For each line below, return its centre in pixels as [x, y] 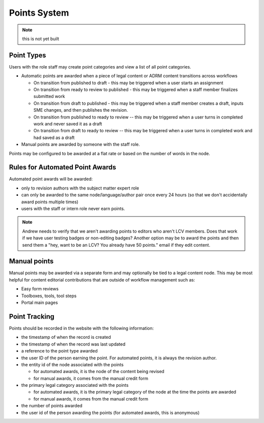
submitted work [49, 96]
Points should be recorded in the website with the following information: [81, 328]
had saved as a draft [54, 138]
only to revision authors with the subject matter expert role [80, 188]
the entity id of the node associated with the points [73, 364]
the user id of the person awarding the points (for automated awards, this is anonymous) [110, 412]
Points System [39, 13]
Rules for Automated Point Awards [63, 167]
